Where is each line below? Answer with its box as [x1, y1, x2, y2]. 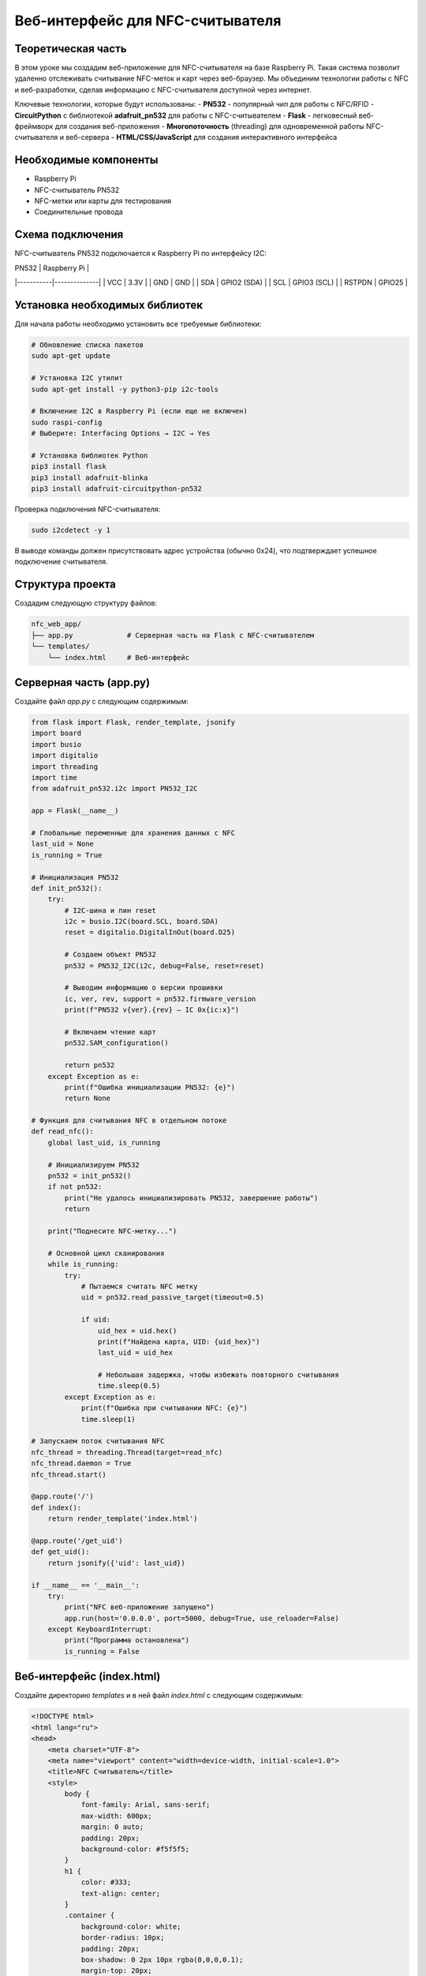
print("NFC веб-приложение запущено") [64, 1603, 215, 1612]
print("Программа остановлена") [64, 1636, 189, 1645]
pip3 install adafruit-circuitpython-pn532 [31, 485, 203, 493]
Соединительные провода [34, 207, 124, 217]
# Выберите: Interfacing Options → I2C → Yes [31, 429, 211, 438]
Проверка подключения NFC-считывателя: [14, 504, 161, 514]
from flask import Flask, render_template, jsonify [31, 718, 236, 727]
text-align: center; [80, 1889, 161, 1898]
